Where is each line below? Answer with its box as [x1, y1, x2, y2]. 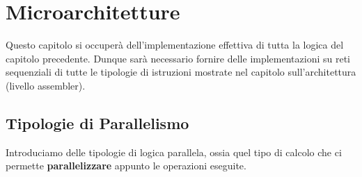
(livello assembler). [6, 78, 86, 92]
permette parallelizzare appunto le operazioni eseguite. [6, 158, 246, 173]
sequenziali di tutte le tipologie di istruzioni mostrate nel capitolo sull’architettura [6, 65, 356, 79]
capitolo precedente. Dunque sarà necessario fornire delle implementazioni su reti [6, 51, 350, 65]
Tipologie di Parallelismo [6, 112, 189, 133]
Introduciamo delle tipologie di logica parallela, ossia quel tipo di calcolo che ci [6, 144, 342, 159]
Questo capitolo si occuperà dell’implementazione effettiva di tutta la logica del [6, 37, 344, 52]
